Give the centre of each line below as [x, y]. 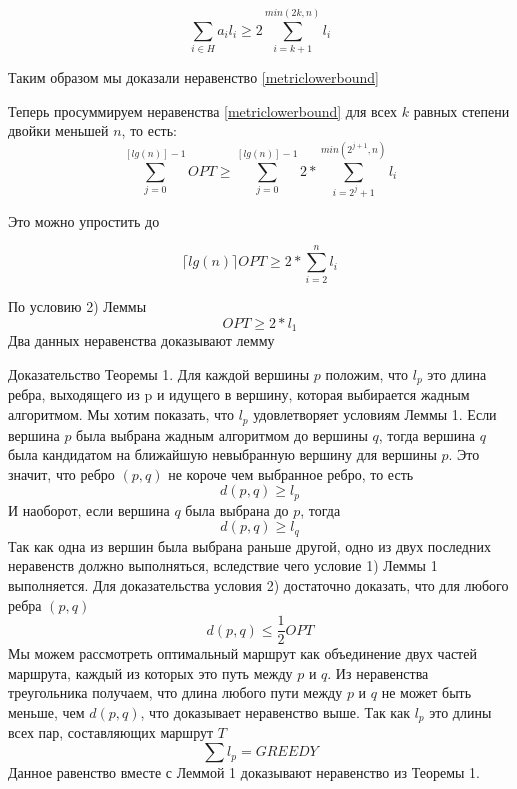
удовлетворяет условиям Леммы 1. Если [375, 414]
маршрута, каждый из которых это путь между [150, 672]
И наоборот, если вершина [89, 509]
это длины [460, 712]
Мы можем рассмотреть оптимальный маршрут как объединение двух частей [242, 653]
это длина [457, 374]
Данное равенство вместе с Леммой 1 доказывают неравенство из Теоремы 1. [244, 772]
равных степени [461, 110]
